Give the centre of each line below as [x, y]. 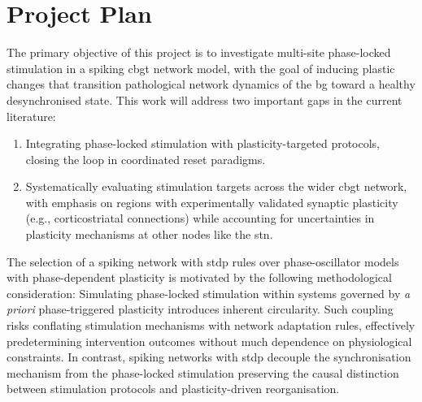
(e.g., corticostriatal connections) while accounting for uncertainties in [200, 218]
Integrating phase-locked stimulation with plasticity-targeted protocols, [203, 143]
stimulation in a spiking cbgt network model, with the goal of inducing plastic [201, 68]
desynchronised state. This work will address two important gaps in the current [204, 99]
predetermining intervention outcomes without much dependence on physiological [209, 341]
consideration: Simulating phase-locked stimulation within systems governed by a [209, 293]
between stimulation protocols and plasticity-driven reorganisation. [173, 389]
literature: [31, 116]
